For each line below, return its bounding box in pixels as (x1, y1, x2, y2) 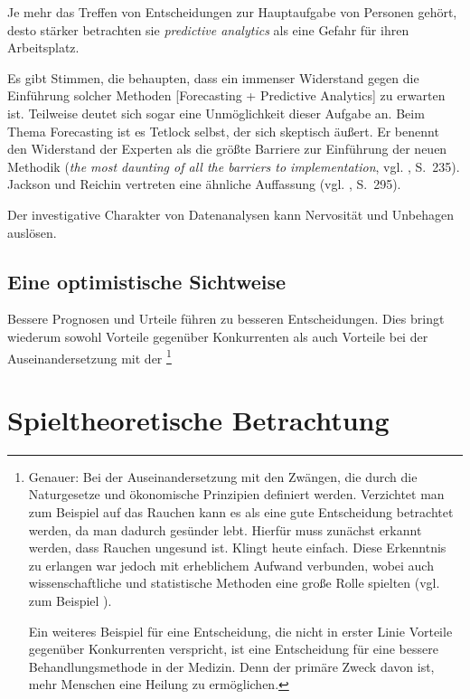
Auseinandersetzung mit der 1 (7, 345, 172, 367)
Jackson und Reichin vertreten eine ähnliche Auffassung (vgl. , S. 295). (7, 175, 401, 194)
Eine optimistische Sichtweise (7, 267, 287, 295)
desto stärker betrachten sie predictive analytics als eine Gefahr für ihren (7, 20, 409, 39)
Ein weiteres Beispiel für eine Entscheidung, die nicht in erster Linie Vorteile (28, 621, 453, 640)
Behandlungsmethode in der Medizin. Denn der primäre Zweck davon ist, (28, 656, 435, 675)
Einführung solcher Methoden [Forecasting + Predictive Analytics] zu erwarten (7, 86, 446, 105)
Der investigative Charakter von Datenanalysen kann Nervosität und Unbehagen (7, 204, 454, 223)
